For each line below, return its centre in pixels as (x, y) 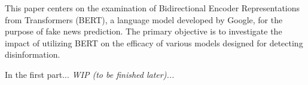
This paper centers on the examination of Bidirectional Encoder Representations (153, 8)
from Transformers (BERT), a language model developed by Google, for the (144, 19)
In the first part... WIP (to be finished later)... (90, 74)
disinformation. (33, 54)
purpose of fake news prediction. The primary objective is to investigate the (144, 31)
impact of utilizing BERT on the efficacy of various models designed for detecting (154, 42)
